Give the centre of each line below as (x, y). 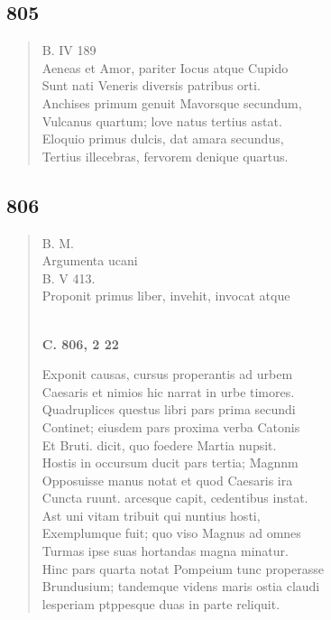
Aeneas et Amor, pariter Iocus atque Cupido (165, 67)
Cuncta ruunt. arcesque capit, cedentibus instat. (175, 498)
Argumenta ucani (90, 260)
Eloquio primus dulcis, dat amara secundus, (163, 139)
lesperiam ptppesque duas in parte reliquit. (161, 603)
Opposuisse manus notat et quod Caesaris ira (167, 480)
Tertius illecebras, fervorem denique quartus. (165, 156)
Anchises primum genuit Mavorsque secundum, (172, 102)
